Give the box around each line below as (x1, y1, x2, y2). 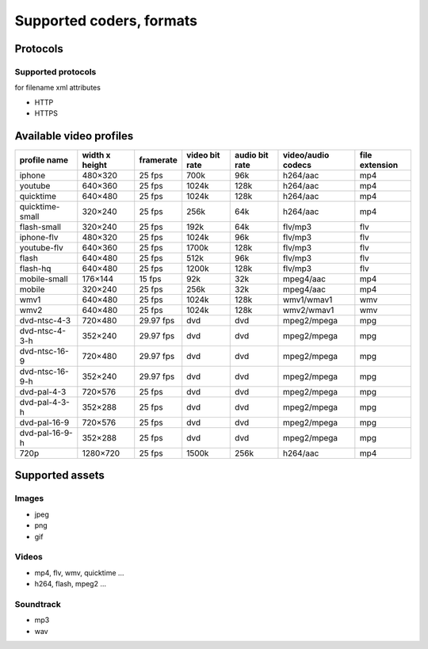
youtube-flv (19, 242, 63, 253)
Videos (14, 552, 43, 563)
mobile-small (19, 273, 68, 284)
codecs (282, 159, 312, 170)
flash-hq (19, 263, 52, 273)
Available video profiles (14, 129, 134, 143)
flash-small (19, 222, 61, 232)
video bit (186, 150, 220, 160)
